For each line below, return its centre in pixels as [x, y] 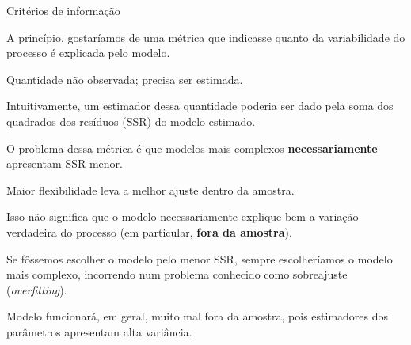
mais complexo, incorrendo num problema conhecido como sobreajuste [177, 274]
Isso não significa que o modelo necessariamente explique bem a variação [183, 216]
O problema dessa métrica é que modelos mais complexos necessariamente [192, 148]
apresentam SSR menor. [65, 163]
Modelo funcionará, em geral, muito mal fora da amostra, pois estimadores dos [198, 316]
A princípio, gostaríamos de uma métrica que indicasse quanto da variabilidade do [206, 37]
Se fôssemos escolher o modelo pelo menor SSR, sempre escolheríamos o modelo [200, 258]
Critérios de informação [63, 10]
